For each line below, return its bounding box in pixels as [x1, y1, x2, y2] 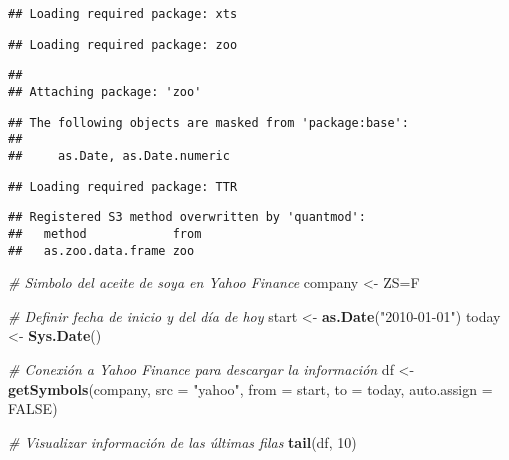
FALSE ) [8, 398, 58, 419]
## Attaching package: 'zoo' [8, 84, 202, 99]
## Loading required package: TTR [8, 179, 238, 194]
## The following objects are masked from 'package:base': [8, 115, 409, 130]
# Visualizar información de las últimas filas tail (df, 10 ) [8, 431, 357, 452]
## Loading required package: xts [8, 7, 238, 21]
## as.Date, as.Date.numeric [8, 148, 230, 163]
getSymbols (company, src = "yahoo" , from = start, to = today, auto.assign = [8, 378, 493, 399]
